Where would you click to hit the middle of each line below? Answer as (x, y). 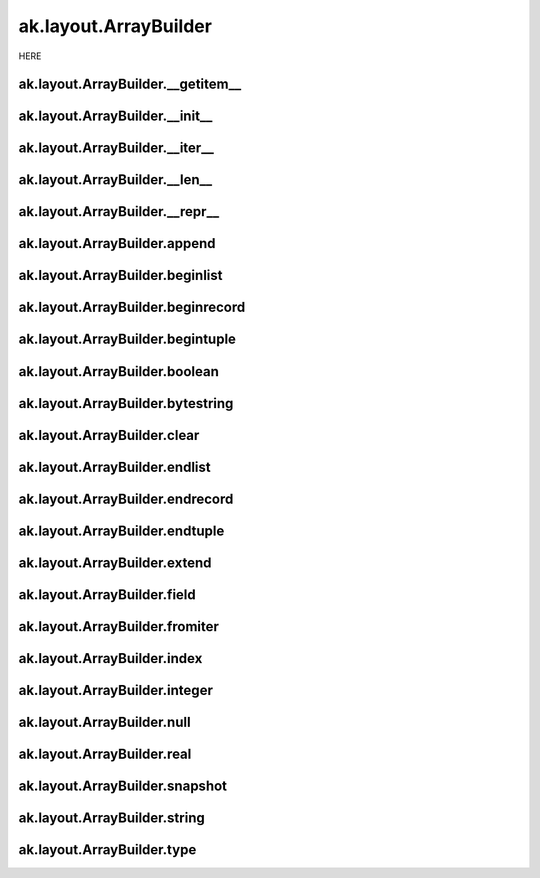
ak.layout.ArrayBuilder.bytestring (126, 403)
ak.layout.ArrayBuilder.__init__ (115, 116)
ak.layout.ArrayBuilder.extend (115, 562)
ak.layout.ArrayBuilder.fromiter (119, 626)
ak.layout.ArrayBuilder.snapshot (123, 785)
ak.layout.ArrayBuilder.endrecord (126, 498)
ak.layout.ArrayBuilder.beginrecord (132, 307)
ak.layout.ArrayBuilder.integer (116, 690)
